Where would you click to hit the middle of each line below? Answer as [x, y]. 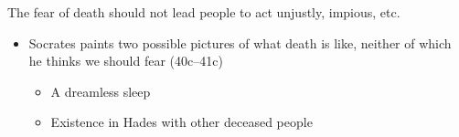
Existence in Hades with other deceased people [181, 122]
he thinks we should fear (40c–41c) [126, 61]
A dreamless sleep [101, 91]
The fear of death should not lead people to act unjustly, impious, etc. [204, 12]
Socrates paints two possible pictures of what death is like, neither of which [240, 42]
